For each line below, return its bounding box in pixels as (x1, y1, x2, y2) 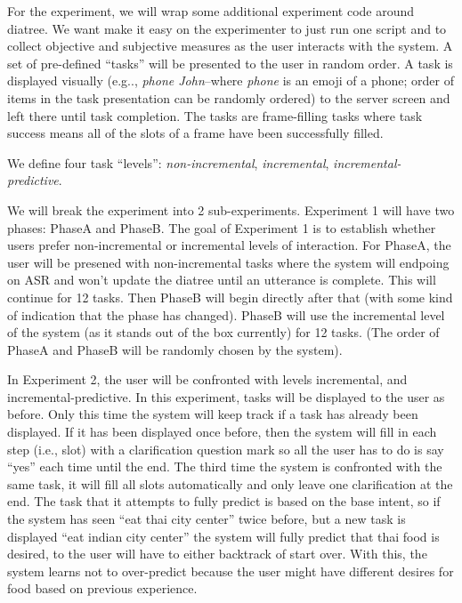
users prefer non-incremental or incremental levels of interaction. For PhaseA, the (7, 236, 451, 254)
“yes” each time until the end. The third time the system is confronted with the (7, 457, 442, 476)
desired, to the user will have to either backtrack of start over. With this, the (7, 544, 427, 563)
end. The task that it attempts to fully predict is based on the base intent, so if (7, 492, 441, 511)
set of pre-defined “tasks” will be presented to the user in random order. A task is (7, 53, 453, 72)
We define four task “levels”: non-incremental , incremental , (7, 153, 329, 172)
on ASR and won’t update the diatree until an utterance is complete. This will (7, 270, 436, 289)
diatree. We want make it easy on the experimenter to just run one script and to (7, 19, 447, 37)
